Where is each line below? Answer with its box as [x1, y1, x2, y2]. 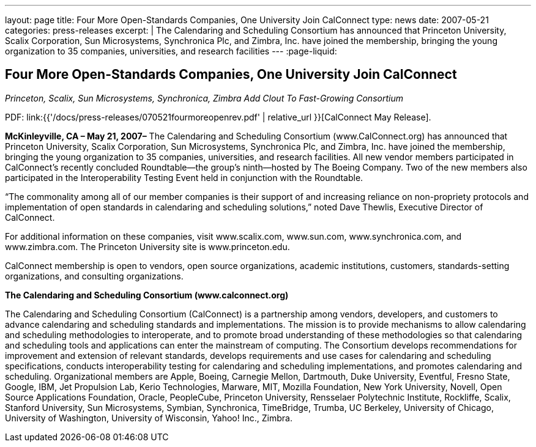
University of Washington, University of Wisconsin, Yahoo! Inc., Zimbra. [5, 412, 292, 423]
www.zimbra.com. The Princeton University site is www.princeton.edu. [5, 241, 290, 252]
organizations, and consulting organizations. [5, 270, 184, 281]
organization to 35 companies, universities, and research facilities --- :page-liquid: [5, 46, 337, 56]
